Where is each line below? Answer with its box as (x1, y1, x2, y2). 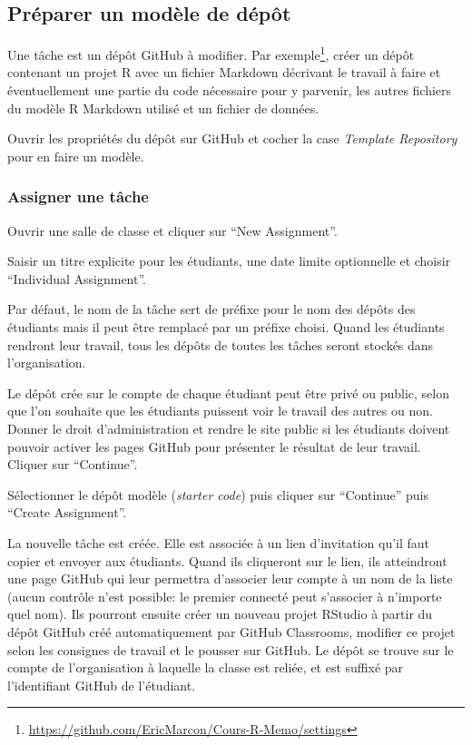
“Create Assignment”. (7, 503, 127, 522)
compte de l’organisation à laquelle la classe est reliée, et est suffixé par (7, 658, 404, 677)
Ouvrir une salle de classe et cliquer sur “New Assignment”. (7, 221, 338, 240)
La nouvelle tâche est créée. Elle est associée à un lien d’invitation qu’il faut (7, 533, 430, 552)
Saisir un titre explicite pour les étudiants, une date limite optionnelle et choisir (7, 251, 451, 270)
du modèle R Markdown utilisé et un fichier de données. (7, 98, 320, 117)
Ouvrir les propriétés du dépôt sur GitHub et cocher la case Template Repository (7, 129, 457, 148)
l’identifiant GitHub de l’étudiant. (7, 675, 196, 694)
